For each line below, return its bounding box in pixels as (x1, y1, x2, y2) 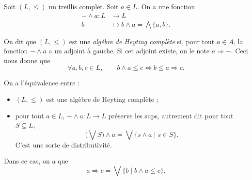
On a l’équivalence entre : (4, 78, 79, 88)
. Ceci (231, 46, 248, 56)
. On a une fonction (137, 1, 195, 11)
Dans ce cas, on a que (4, 156, 68, 166)
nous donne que (4, 55, 50, 65)
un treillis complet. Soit (48, 1, 119, 11)
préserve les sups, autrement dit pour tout (108, 110, 234, 120)
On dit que (4, 36, 36, 46)
